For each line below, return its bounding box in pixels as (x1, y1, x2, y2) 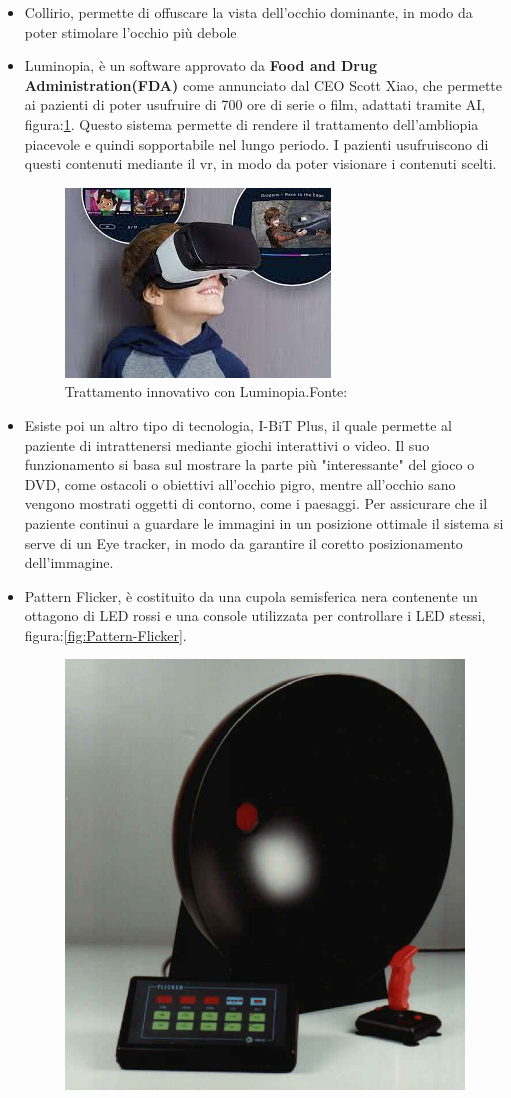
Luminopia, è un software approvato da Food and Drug (24, 55, 377, 76)
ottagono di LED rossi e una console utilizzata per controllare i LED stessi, (24, 605, 486, 626)
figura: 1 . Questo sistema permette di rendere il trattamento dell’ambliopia (24, 113, 479, 134)
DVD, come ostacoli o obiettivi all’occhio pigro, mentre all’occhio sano (24, 473, 456, 494)
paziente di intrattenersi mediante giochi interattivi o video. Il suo (24, 434, 430, 455)
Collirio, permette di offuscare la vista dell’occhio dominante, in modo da (24, 2, 473, 22)
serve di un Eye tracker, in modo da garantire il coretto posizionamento (24, 532, 463, 553)
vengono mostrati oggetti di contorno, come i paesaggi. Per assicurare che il (24, 493, 488, 514)
